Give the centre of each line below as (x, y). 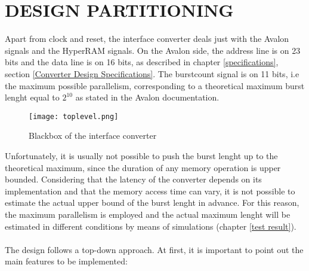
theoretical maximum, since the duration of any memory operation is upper (143, 167)
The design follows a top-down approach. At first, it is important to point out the (154, 249)
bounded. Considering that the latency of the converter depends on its (133, 179)
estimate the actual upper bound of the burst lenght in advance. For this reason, (152, 203)
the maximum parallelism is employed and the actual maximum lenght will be (148, 214)
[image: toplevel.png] (74, 116)
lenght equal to (32, 97)
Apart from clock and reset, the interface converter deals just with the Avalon (147, 39)
